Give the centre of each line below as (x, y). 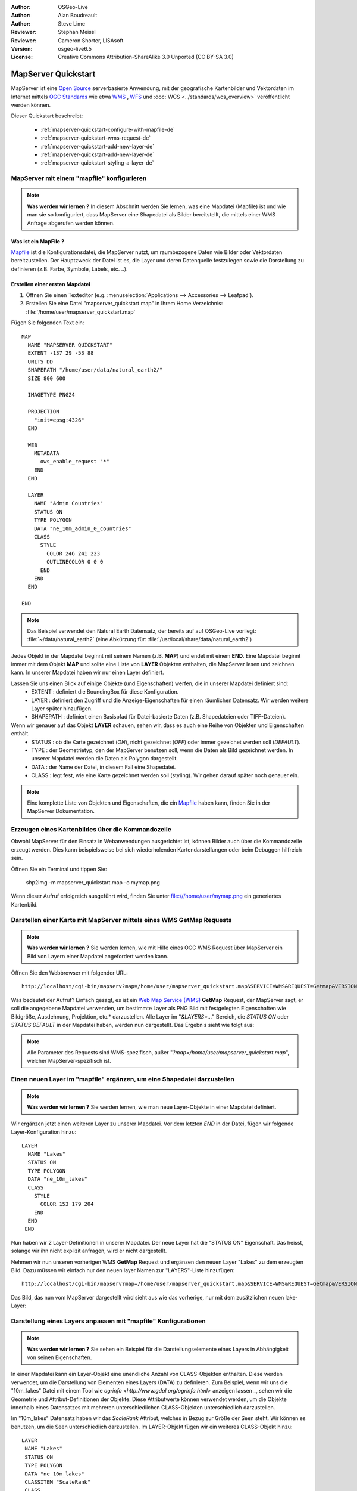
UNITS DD (40, 361)
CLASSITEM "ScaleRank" (58, 1482)
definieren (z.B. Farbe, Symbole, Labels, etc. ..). (69, 269)
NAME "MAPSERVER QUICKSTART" (70, 345)
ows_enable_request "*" (75, 462)
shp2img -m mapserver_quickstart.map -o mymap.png (93, 883)
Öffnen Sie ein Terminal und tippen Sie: (59, 869)
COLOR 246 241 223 (73, 553)
